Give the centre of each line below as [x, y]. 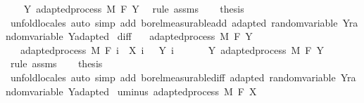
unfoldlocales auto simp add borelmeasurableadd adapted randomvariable [174, 22]
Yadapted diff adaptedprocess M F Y [160, 36]
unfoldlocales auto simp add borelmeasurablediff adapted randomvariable [173, 77]
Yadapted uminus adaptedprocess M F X [162, 91]
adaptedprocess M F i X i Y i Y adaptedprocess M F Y [172, 49]
